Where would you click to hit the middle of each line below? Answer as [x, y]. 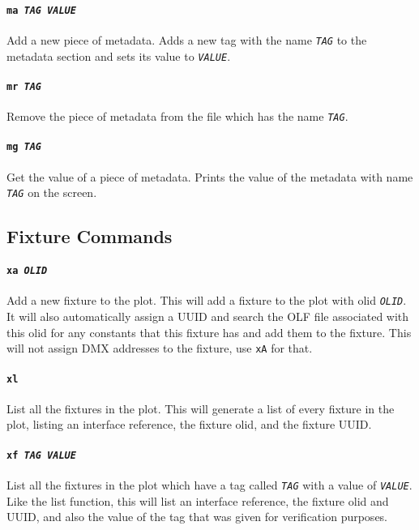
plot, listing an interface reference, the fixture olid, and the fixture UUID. [189, 424]
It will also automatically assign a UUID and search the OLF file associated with [208, 316]
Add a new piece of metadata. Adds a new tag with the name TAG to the [187, 39]
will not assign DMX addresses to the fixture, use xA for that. [160, 348]
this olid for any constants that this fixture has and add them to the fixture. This [209, 332]
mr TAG [24, 86]
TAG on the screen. [52, 192]
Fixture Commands [90, 236]
